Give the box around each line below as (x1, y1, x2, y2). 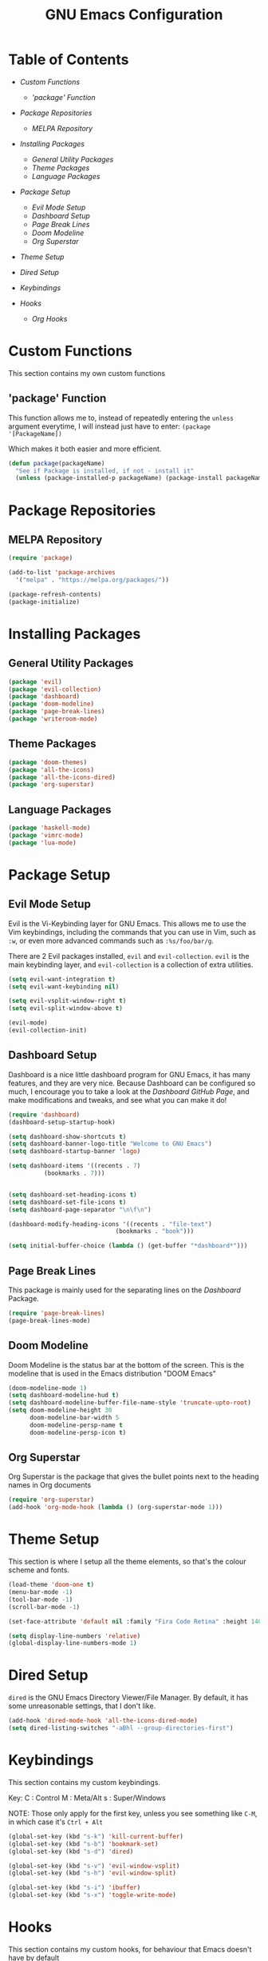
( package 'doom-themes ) (8, 758, 88, 766)
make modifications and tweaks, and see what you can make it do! (8, 1095, 227, 1104)
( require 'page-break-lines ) (8, 1309, 105, 1317)
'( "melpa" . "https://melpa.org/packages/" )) (15, 576, 170, 585)
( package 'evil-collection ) (8, 685, 102, 693)
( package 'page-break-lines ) (8, 708, 105, 716)
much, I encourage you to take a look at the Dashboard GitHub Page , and (8, 1086, 250, 1096)
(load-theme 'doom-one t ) (8, 1581, 94, 1589)
